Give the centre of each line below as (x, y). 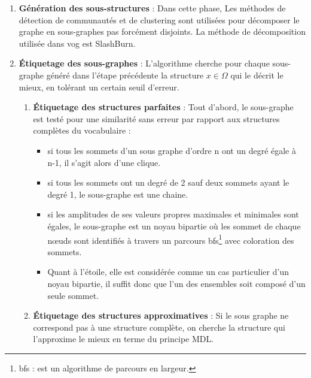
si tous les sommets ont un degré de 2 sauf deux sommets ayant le (168, 182)
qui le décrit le (257, 75)
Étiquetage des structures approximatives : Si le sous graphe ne (161, 315)
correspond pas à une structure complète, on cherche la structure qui (159, 327)
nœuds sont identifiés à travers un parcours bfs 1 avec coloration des (171, 239)
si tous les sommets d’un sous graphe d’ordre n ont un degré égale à (172, 150)
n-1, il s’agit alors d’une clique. (104, 162)
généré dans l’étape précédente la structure (125, 75)
